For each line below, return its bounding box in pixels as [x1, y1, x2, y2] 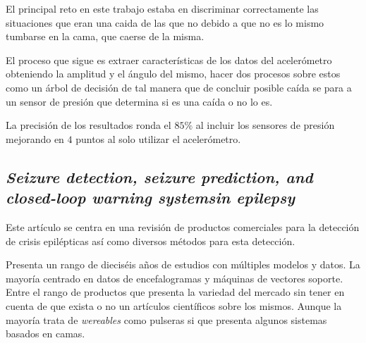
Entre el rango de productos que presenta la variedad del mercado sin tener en [6, 285, 345, 299]
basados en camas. [6, 326, 85, 341]
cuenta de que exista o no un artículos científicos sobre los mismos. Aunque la [6, 298, 342, 313]
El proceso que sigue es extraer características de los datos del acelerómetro [6, 52, 332, 67]
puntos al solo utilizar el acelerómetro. [75, 131, 241, 146]
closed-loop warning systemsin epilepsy [6, 187, 295, 208]
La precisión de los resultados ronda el [6, 118, 171, 132]
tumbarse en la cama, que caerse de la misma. [6, 29, 205, 44]
